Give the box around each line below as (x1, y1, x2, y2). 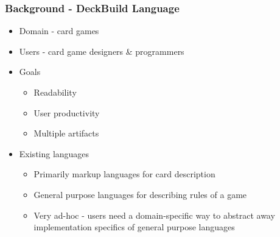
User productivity (33, 106, 100, 119)
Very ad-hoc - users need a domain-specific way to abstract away (33, 208, 275, 221)
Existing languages (19, 147, 89, 160)
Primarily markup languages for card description (33, 168, 215, 180)
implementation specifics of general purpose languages (33, 221, 235, 233)
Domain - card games (19, 24, 99, 37)
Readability (33, 86, 77, 98)
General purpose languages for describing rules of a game (33, 188, 247, 200)
